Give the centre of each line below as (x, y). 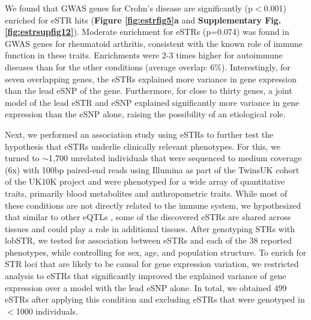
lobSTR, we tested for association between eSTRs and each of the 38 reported (148, 240)
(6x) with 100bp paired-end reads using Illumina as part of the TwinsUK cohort (152, 169)
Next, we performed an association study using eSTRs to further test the (139, 134)
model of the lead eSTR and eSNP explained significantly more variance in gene (152, 102)
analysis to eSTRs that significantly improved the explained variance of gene (146, 276)
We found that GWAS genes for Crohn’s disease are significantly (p (129, 8)
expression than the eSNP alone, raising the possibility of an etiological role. (145, 114)
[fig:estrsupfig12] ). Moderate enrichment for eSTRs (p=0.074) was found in (147, 32)
